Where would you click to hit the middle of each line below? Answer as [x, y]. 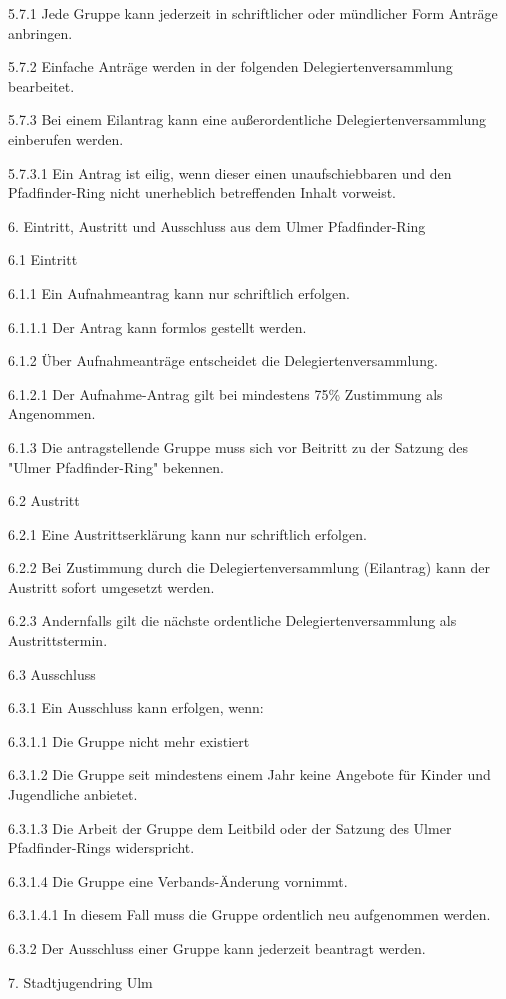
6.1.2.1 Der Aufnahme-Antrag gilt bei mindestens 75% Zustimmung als [225, 393]
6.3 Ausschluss [52, 673]
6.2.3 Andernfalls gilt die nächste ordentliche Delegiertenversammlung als [232, 620]
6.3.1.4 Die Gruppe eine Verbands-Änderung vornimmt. [178, 880]
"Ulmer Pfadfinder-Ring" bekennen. [116, 466]
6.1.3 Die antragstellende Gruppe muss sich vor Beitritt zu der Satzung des [238, 446]
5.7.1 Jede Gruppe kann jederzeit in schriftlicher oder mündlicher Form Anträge [253, 13]
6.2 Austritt [44, 500]
